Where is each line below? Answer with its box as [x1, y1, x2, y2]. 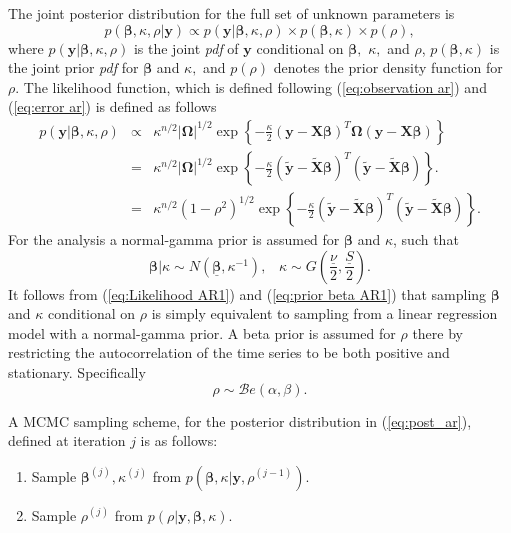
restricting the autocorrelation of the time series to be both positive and [8, 342, 450, 363]
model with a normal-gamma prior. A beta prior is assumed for [8, 322, 396, 343]
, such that [393, 229, 459, 250]
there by [412, 322, 463, 343]
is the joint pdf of [133, 37, 239, 58]
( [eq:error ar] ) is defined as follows [8, 96, 217, 117]
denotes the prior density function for [273, 57, 503, 78]
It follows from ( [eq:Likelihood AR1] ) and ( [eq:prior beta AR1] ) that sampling [8, 283, 487, 304]
